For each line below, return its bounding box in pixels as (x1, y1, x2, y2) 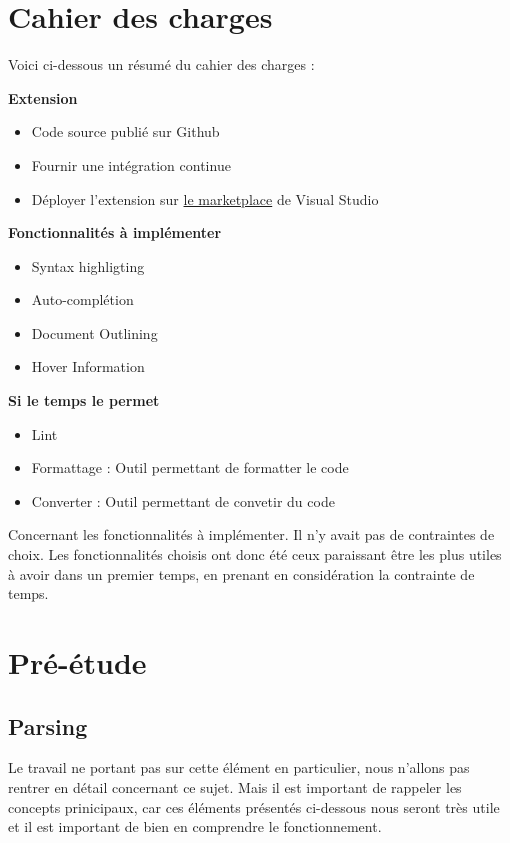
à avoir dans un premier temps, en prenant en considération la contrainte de (8, 563, 475, 584)
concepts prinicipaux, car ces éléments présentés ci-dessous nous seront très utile (8, 796, 500, 817)
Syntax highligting (31, 255, 145, 276)
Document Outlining (31, 322, 158, 343)
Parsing (8, 710, 88, 741)
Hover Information (31, 356, 145, 377)
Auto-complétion (31, 289, 134, 310)
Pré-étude (8, 642, 147, 682)
